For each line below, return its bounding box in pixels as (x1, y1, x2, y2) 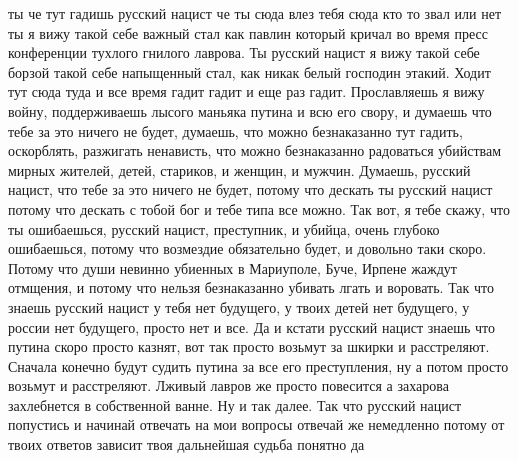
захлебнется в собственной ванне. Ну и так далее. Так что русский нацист (8, 394, 462, 415)
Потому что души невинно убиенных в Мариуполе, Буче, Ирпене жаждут (8, 257, 457, 278)
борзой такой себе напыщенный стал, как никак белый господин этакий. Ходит (8, 61, 491, 82)
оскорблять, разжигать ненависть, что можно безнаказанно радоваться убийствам (8, 140, 502, 161)
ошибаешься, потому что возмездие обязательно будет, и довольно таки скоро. (8, 238, 487, 259)
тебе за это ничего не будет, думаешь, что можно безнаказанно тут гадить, (8, 120, 463, 141)
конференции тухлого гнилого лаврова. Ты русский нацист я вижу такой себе (8, 42, 480, 63)
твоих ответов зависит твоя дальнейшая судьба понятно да (8, 434, 365, 455)
